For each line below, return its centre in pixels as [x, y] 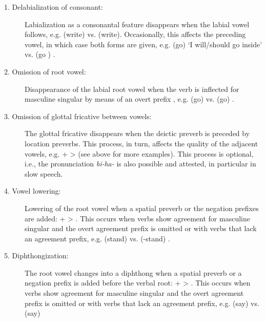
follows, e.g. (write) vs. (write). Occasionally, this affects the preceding [135, 34]
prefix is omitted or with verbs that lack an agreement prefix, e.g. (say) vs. [142, 303]
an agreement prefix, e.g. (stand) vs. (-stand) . [97, 238]
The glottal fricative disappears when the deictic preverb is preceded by [137, 133]
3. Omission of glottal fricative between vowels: [78, 116]
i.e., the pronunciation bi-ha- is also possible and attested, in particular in [140, 164]
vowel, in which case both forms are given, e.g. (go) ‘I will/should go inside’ [144, 44]
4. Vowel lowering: [33, 191]
